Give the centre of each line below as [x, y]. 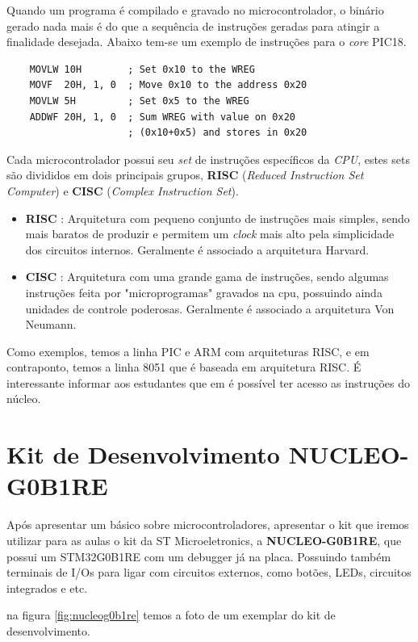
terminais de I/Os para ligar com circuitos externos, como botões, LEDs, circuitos [209, 572]
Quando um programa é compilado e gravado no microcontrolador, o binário [195, 10]
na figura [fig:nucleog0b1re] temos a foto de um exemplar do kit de [171, 615]
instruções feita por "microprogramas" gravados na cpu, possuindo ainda [204, 292]
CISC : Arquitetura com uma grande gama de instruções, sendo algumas [207, 277]
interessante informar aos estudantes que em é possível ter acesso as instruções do [208, 382]
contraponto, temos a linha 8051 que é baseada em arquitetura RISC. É [184, 367]
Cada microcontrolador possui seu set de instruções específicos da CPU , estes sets [208, 159]
